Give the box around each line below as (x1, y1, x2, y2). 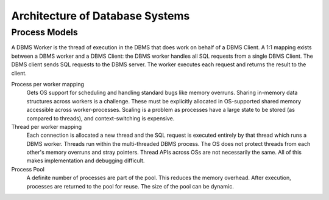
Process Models (11, 27, 79, 38)
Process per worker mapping (11, 80, 85, 88)
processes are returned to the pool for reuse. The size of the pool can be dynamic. (26, 182, 234, 190)
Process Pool (11, 165, 45, 173)
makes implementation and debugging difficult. (26, 157, 145, 164)
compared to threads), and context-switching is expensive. (26, 114, 175, 122)
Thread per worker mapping (11, 123, 82, 130)
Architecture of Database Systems (11, 9, 190, 22)
